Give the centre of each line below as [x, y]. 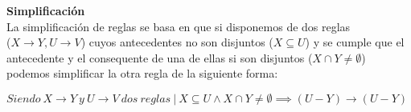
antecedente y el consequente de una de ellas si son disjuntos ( [160, 57]
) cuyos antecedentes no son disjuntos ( [177, 42]
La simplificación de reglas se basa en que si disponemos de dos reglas [179, 26]
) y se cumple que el [355, 42]
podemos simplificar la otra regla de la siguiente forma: [142, 73]
